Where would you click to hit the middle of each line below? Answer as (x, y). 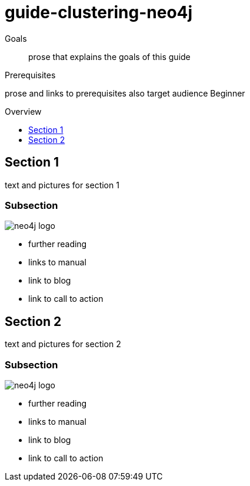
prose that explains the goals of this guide (109, 56)
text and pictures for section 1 (62, 185)
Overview (23, 111)
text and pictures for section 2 (63, 344)
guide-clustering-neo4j (99, 12)
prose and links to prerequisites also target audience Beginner (125, 93)
